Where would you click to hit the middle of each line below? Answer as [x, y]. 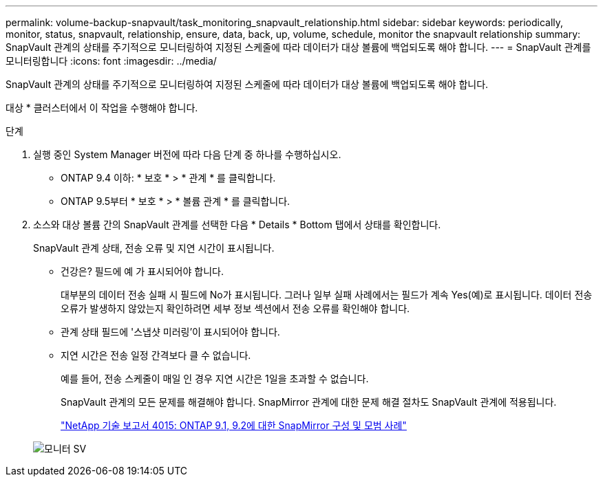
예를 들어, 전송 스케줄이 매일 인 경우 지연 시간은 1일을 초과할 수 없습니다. [215, 379]
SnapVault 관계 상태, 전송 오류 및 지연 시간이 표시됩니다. [154, 248]
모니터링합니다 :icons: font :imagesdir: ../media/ [111, 61]
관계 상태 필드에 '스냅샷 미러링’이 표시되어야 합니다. [170, 332]
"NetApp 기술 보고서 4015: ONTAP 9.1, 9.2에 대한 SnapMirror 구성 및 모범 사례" [234, 425]
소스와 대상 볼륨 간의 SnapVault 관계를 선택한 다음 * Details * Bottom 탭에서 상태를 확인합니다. [237, 224]
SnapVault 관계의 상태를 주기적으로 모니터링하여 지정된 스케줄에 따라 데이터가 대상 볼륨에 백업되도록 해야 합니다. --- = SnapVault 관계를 [298, 47]
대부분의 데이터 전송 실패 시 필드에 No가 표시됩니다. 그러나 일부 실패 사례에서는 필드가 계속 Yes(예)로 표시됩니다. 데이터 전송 [327, 295]
